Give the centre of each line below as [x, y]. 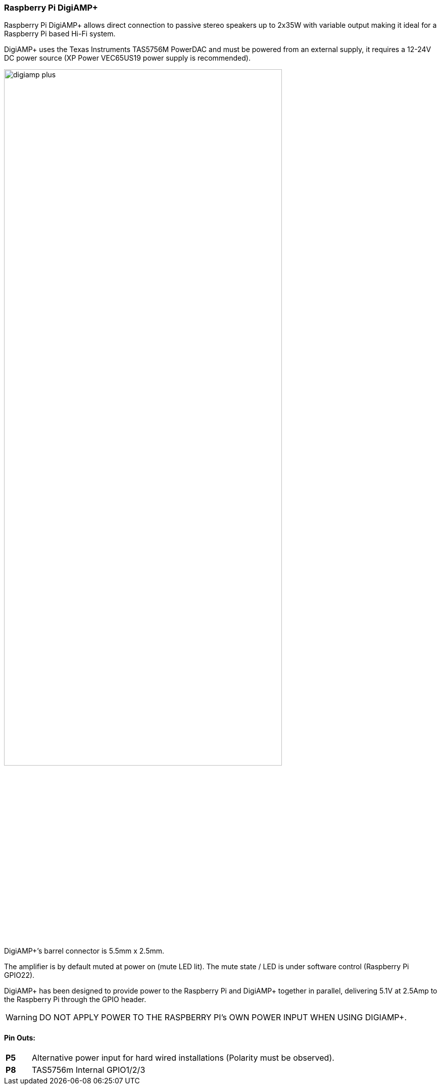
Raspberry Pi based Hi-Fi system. [60, 34]
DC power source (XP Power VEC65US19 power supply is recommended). [127, 58]
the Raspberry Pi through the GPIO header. [75, 999]
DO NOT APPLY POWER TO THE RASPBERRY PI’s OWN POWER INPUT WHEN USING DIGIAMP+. [223, 1017]
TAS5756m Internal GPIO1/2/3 [89, 1070]
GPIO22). [19, 975]
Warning [21, 1017]
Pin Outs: [20, 1037]
